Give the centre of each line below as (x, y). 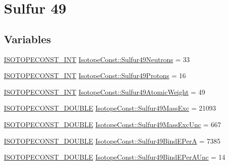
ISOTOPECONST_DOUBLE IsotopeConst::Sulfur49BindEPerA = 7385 (112, 140)
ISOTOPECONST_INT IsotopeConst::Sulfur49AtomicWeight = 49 (105, 91)
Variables (28, 39)
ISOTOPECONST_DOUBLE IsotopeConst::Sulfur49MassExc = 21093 (110, 108)
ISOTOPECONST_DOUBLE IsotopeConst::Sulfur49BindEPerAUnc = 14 (115, 157)
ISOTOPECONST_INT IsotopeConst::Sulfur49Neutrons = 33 (97, 59)
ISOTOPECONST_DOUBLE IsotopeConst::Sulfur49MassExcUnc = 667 (113, 124)
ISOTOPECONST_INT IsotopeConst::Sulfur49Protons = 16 (95, 75)
